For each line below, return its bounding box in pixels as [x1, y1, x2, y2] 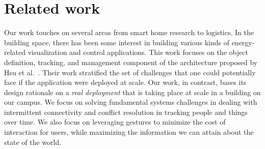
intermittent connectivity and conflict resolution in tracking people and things [4, 106, 248, 117]
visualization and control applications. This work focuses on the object [28, 47, 248, 57]
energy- [231, 37, 255, 47]
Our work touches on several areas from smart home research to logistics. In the [4, 27, 254, 38]
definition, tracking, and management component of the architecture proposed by [4, 56, 258, 67]
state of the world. [4, 136, 62, 147]
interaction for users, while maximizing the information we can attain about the [4, 127, 254, 137]
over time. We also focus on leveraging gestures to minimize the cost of [4, 116, 226, 127]
